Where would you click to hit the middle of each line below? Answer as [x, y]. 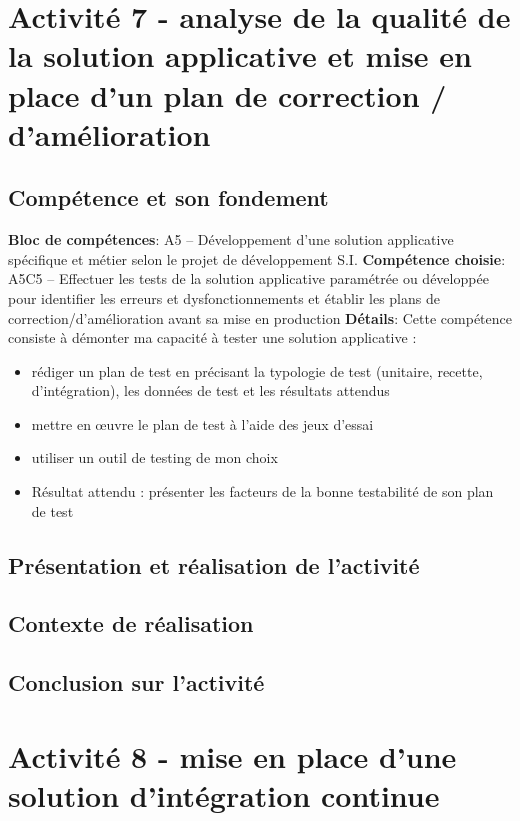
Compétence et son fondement [168, 197]
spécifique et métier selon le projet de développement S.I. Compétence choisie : [257, 258]
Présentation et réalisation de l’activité [214, 564]
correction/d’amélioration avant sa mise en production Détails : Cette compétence [260, 317]
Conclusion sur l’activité [136, 682]
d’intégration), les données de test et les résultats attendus [210, 390]
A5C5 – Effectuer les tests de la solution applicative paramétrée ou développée [248, 278]
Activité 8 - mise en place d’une [232, 755]
